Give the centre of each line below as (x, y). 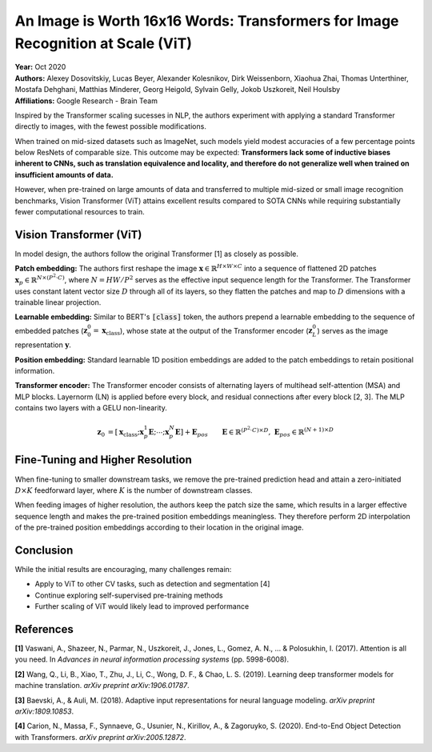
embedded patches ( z (51, 330)
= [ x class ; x (126, 433)
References (44, 629)
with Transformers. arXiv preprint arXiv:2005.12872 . (100, 737)
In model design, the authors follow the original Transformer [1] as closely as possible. (157, 254)
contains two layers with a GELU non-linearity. (91, 408)
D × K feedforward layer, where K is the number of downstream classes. (134, 490)
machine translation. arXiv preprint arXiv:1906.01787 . (102, 686)
